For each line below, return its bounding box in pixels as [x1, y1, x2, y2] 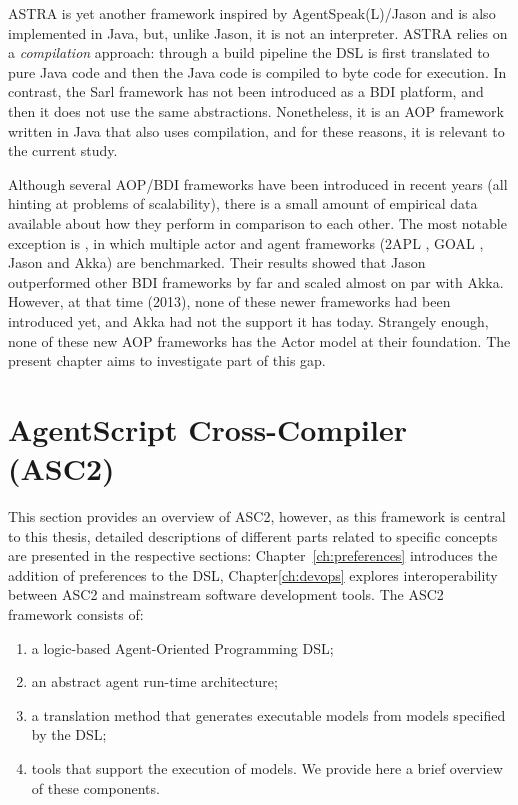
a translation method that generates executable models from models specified [31, 704, 506, 725]
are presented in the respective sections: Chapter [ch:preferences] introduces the [8, 545, 498, 566]
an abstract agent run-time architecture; [31, 671, 278, 692]
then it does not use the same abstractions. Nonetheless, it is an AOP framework [8, 100, 504, 121]
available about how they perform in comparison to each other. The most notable [8, 212, 507, 233]
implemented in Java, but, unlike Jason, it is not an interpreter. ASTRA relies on [8, 22, 508, 43]
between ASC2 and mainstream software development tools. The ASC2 [8, 584, 444, 605]
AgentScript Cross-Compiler [8, 408, 408, 449]
